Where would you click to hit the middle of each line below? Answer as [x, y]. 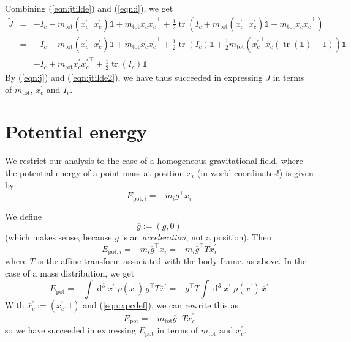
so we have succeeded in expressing [70, 330]
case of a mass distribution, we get [70, 273]
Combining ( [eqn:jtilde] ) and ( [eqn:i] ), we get [89, 8]
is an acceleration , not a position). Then [197, 237]
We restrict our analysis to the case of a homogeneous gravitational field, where [154, 161]
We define [23, 216]
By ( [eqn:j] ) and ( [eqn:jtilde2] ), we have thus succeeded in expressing [134, 77]
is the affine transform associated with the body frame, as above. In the [172, 261]
